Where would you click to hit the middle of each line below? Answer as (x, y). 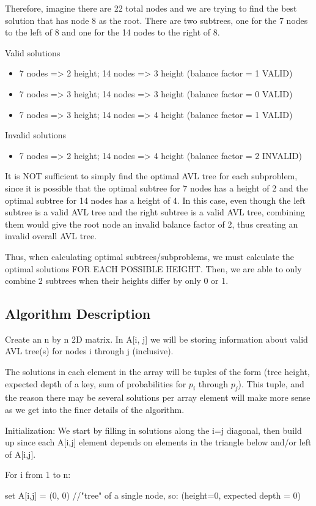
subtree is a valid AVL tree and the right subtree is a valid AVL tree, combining (155, 212)
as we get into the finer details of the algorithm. (95, 410)
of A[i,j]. (20, 454)
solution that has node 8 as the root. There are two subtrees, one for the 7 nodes (156, 20)
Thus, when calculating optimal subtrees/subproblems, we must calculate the (150, 256)
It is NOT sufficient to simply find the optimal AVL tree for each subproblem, (151, 176)
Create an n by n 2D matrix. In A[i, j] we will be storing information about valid (156, 339)
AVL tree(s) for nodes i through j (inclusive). (89, 351)
